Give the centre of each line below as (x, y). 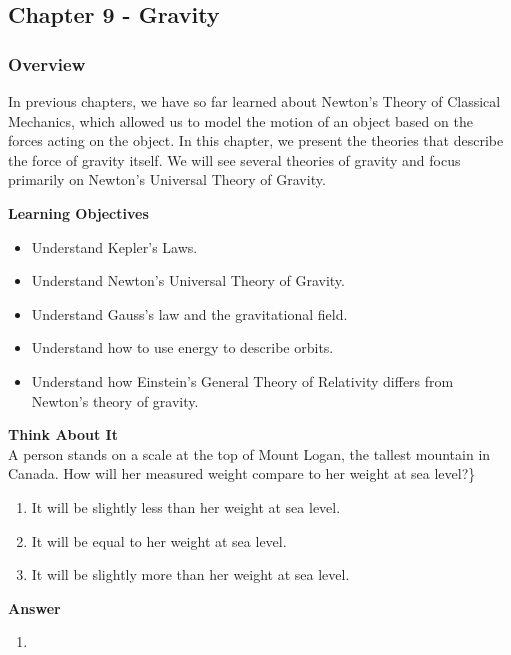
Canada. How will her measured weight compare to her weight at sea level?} (242, 473)
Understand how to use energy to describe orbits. (182, 347)
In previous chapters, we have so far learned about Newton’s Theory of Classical (254, 101)
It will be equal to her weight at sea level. (159, 540)
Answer (34, 607)
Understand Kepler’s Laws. (114, 246)
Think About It (63, 434)
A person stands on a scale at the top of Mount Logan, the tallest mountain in (249, 453)
